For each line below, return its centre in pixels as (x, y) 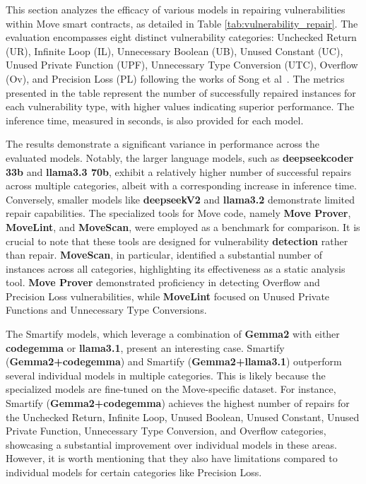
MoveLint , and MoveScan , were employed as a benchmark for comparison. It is (183, 226)
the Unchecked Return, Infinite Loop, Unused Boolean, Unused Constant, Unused (183, 417)
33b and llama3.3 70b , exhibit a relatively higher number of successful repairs (179, 171)
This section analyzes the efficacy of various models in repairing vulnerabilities (176, 9)
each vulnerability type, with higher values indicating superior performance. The (180, 106)
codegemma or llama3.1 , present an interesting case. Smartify (145, 347)
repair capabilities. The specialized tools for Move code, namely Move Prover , (178, 213)
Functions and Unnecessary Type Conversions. (106, 310)
